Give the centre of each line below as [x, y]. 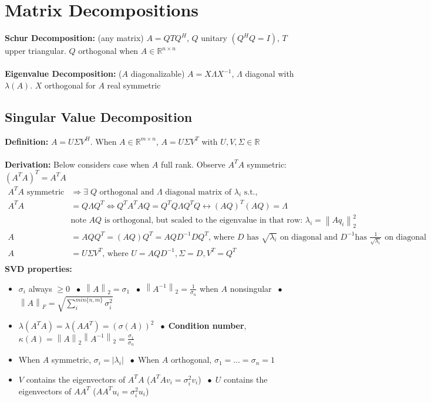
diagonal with [270, 74]
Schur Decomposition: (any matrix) [74, 38]
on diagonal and [309, 237]
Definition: [27, 141]
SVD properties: [38, 268]
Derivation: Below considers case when [77, 164]
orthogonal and [127, 192]
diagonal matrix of [198, 192]
